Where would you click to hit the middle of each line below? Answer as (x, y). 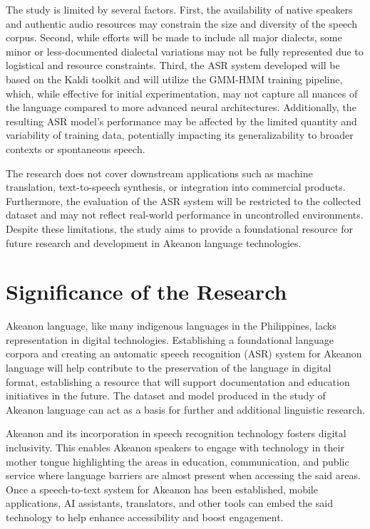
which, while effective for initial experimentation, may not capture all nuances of (182, 93)
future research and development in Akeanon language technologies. (154, 242)
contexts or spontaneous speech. (76, 148)
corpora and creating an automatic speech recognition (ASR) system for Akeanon (184, 353)
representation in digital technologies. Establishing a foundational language (170, 339)
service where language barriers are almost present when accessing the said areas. (183, 475)
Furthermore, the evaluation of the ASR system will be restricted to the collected (184, 200)
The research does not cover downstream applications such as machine (159, 173)
